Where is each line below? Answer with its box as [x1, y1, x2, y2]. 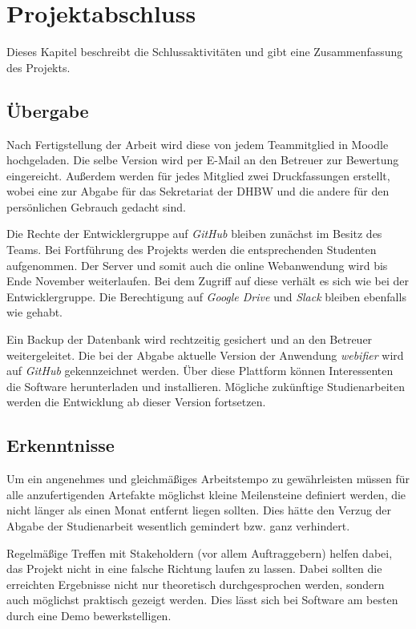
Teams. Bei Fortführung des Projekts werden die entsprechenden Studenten [6, 241, 377, 258]
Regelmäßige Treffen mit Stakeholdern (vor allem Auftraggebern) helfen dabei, [6, 544, 393, 561]
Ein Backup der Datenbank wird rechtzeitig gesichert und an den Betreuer [6, 331, 373, 348]
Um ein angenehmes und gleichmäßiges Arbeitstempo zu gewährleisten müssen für [6, 470, 410, 487]
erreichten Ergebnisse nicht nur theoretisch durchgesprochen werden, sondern [6, 575, 385, 592]
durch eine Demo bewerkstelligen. [6, 607, 172, 623]
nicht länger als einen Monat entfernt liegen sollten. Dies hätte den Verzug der [6, 502, 392, 518]
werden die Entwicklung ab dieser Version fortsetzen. [6, 393, 266, 410]
